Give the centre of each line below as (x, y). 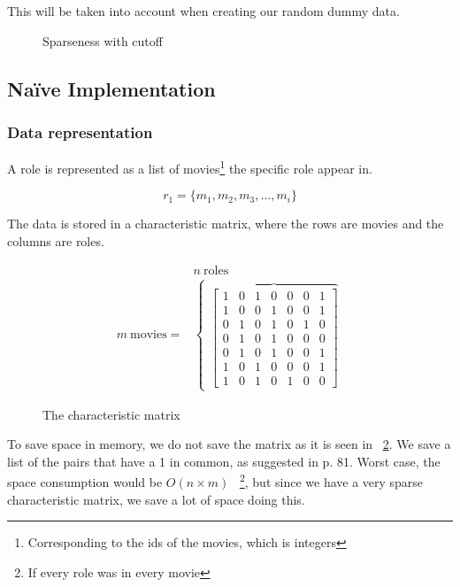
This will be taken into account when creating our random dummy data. (203, 11)
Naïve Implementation (111, 88)
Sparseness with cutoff (103, 40)
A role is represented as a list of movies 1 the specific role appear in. (190, 167)
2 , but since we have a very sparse (331, 481)
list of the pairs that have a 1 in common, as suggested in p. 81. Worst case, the (224, 461)
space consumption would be (85, 482)
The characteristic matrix (111, 414)
